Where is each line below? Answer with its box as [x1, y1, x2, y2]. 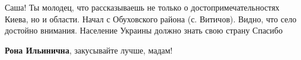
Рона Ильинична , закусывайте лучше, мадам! [5, 44, 173, 56]
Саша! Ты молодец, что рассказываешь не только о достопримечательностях [5, 1, 280, 13]
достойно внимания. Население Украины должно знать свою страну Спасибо [5, 24, 283, 36]
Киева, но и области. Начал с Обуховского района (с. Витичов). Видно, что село [5, 12, 297, 25]
